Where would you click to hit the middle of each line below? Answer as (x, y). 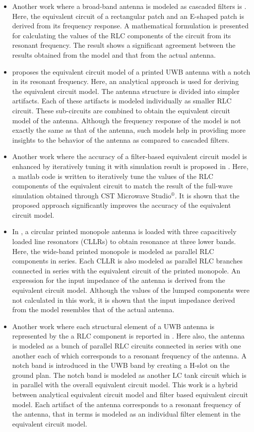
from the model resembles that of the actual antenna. (93, 309)
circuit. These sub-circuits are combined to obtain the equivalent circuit (121, 110)
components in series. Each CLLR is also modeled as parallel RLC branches (127, 261)
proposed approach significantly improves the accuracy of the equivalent (122, 205)
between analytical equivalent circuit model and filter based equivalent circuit (130, 394)
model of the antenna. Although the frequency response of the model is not (127, 120)
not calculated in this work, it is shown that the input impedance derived (124, 300)
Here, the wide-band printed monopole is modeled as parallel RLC (113, 251)
